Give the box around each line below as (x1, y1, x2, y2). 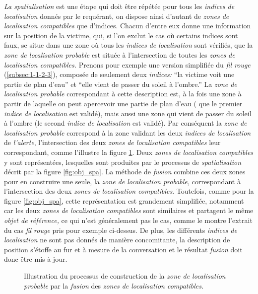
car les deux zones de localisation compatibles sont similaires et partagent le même (4, 205, 254, 216)
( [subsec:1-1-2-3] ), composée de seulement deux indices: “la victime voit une (4, 69, 235, 79)
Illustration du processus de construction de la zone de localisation (24, 271, 226, 281)
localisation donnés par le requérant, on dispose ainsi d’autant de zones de (4, 10, 229, 21)
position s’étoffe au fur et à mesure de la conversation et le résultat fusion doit (4, 244, 243, 254)
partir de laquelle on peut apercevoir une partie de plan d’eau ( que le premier (4, 98, 243, 108)
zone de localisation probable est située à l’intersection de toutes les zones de (4, 49, 235, 60)
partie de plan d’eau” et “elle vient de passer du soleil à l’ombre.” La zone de (4, 78, 237, 89)
